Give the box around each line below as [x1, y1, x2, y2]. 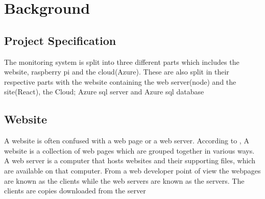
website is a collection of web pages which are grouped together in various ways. [4, 145, 255, 156]
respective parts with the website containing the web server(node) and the [4, 76, 236, 87]
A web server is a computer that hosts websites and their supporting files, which [4, 155, 255, 166]
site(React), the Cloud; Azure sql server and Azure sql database [4, 86, 204, 97]
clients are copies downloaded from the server [4, 185, 146, 196]
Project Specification [4, 32, 116, 48]
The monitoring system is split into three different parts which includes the [4, 56, 239, 67]
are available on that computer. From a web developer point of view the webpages [4, 165, 261, 176]
